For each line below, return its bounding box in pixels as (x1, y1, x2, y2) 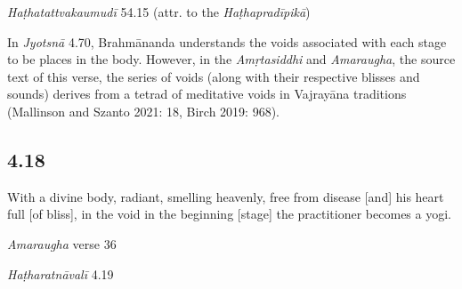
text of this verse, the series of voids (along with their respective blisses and (7, 67, 420, 85)
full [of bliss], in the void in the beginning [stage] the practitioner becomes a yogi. (7, 205, 451, 223)
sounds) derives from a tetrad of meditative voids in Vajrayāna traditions (7, 84, 407, 103)
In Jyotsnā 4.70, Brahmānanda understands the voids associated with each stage (7, 32, 447, 51)
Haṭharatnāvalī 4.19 (7, 264, 114, 283)
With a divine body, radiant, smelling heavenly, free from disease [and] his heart (7, 187, 444, 205)
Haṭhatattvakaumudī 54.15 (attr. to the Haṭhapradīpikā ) (7, 3, 311, 20)
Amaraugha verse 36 (7, 234, 117, 253)
